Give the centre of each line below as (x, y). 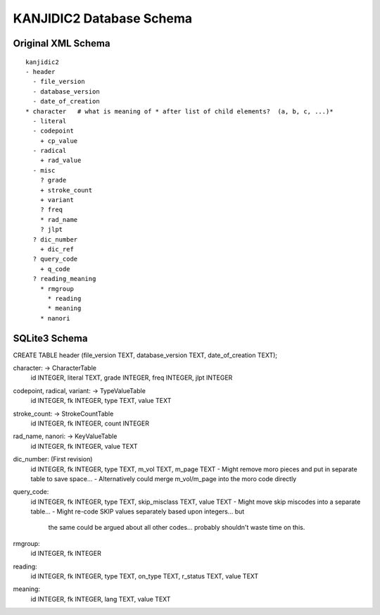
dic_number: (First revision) (53, 459)
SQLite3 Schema (50, 338)
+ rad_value (61, 161)
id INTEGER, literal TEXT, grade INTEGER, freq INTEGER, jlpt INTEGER (132, 378)
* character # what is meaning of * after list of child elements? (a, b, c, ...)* (179, 111)
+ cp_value (59, 141)
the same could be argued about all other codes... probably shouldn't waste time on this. (177, 528)
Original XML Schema (62, 43)
